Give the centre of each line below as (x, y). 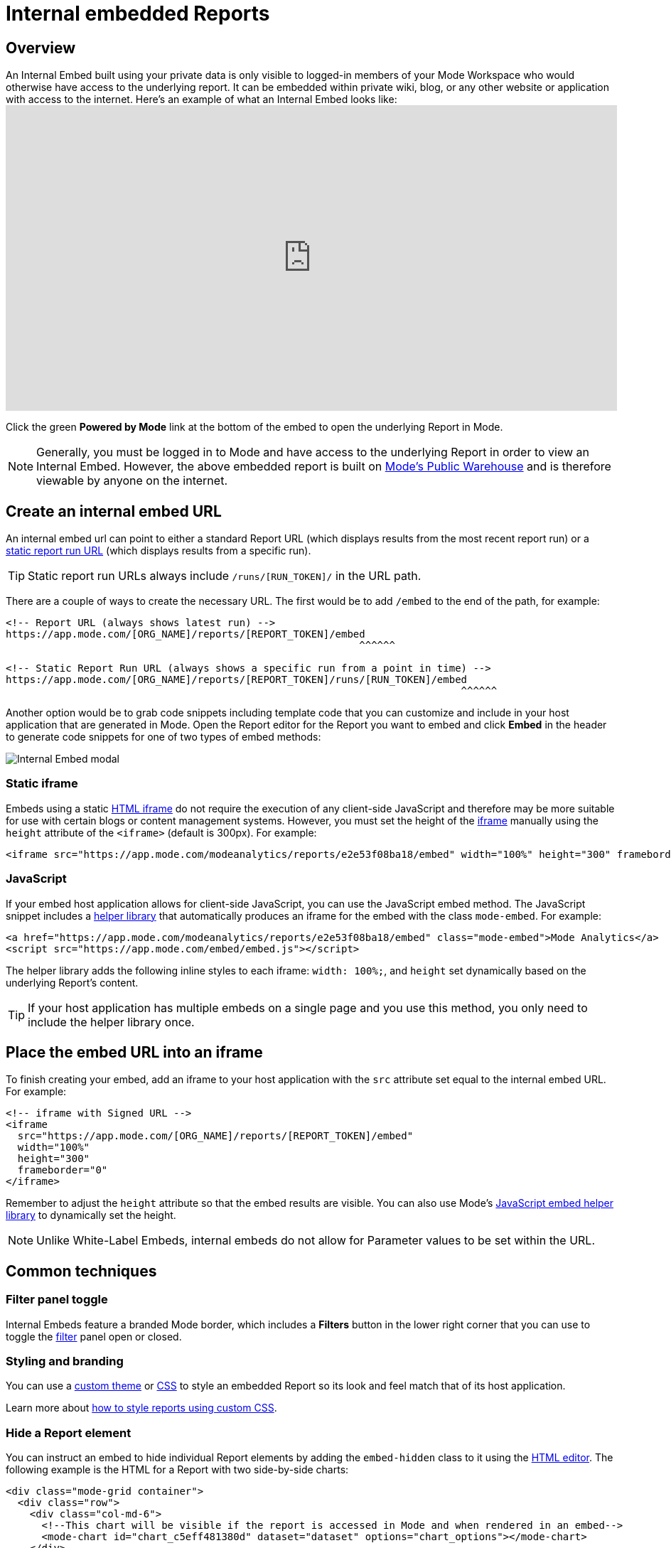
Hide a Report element (69, 1433)
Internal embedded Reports (138, 14)
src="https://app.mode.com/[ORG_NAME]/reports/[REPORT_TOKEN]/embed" (215, 1136)
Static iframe (42, 784)
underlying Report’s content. (72, 982)
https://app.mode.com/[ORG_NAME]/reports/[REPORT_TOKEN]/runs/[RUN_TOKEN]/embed (237, 680)
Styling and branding (65, 1361)
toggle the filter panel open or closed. (94, 1336)
